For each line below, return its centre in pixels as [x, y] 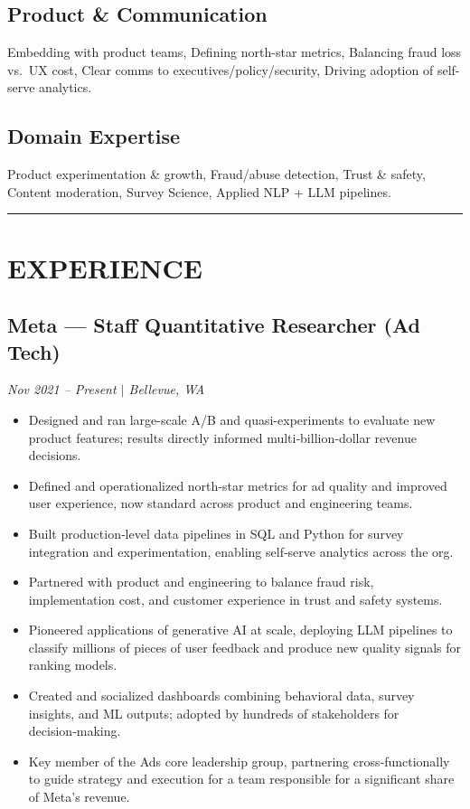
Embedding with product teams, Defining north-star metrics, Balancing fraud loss [235, 52]
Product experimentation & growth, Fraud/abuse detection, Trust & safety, [216, 174]
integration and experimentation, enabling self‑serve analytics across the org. [241, 551]
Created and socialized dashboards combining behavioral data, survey [221, 696]
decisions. [55, 455]
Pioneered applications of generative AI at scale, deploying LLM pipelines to [240, 630]
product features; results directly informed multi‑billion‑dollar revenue [222, 437]
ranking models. [73, 665]
